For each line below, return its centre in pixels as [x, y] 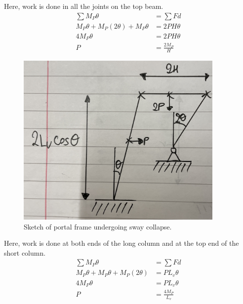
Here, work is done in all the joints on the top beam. [84, 6]
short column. [25, 252]
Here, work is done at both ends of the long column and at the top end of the [121, 243]
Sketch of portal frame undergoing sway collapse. [98, 226]
